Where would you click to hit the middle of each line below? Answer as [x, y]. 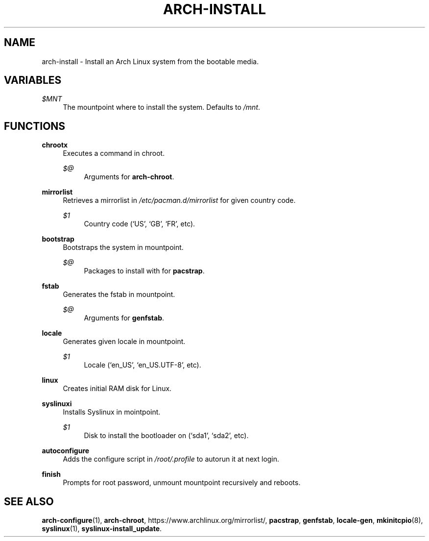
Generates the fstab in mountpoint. [119, 295]
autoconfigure [66, 451]
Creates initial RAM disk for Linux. [117, 389]
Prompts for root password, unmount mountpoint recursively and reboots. [182, 483]
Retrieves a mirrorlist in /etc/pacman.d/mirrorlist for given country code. [179, 200]
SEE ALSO [29, 501]
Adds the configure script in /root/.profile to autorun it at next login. [171, 459]
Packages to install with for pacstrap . [144, 271]
